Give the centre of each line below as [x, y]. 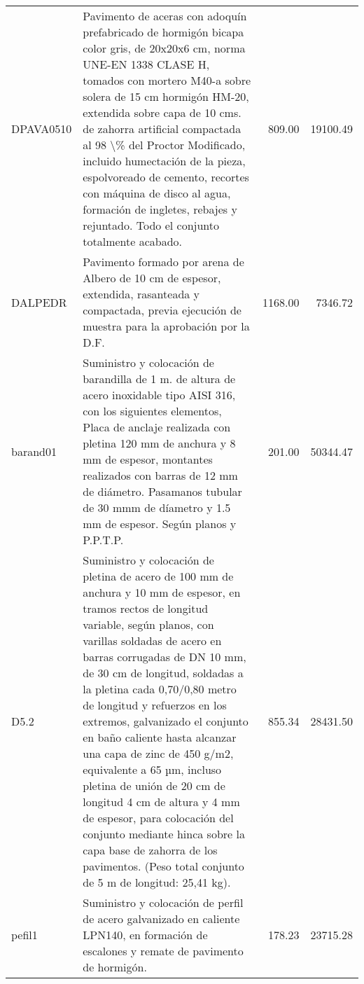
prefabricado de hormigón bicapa [163, 32]
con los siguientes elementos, [152, 411]
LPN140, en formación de [145, 935]
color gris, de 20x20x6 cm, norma [164, 48]
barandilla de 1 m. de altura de [159, 379]
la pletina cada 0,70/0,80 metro [160, 689]
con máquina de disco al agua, [157, 193]
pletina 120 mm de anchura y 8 [159, 443]
